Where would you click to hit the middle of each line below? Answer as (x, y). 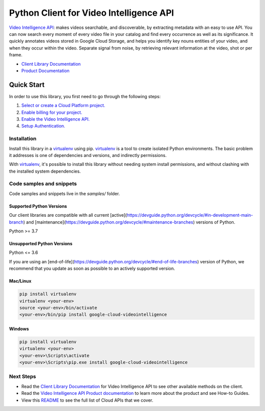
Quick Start (27, 85)
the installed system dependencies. (45, 171)
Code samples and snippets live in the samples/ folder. (65, 193)
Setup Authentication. (43, 126)
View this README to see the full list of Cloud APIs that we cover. (87, 400)
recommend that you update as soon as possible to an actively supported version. (92, 269)
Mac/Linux (20, 281)
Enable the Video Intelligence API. (56, 119)
